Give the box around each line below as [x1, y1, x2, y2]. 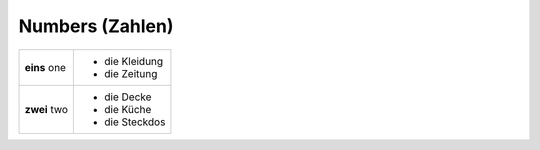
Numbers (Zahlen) [18, 15, 174, 37]
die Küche [104, 102, 152, 116]
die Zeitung [104, 66, 158, 80]
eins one [24, 60, 67, 74]
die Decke [104, 90, 152, 104]
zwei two [24, 102, 69, 116]
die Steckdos [104, 115, 166, 129]
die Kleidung [104, 54, 164, 68]
